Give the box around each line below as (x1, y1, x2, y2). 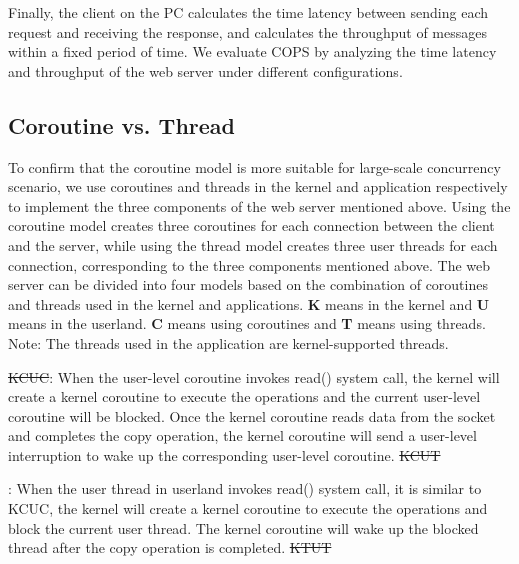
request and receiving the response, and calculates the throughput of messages (8, 21, 488, 42)
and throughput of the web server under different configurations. (8, 60, 403, 81)
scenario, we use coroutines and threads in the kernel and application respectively (8, 176, 508, 197)
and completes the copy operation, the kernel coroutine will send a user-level (8, 425, 477, 446)
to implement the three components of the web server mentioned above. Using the (8, 195, 511, 216)
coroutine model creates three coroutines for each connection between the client (8, 215, 495, 236)
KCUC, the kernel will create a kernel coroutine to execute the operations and (8, 498, 488, 519)
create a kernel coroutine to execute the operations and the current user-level (8, 386, 481, 407)
